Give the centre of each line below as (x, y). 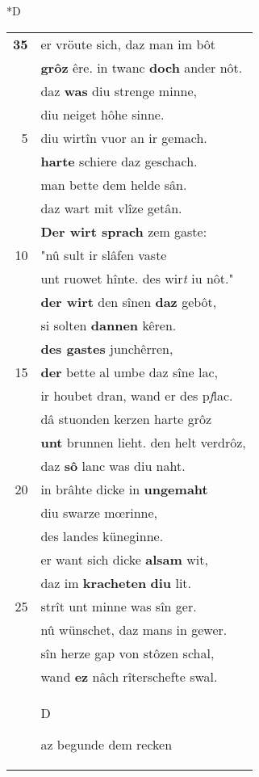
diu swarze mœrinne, (99, 512)
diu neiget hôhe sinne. (102, 114)
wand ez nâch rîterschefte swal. (129, 676)
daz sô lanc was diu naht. (113, 465)
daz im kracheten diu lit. (116, 582)
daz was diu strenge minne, (119, 90)
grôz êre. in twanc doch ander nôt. (142, 67)
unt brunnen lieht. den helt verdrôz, (143, 442)
